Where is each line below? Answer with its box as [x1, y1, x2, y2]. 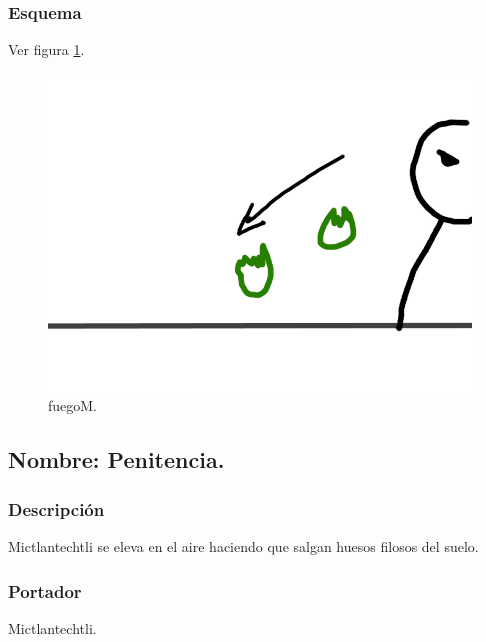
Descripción [8, 496, 105, 521]
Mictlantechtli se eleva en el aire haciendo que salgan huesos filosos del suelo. [8, 536, 479, 556]
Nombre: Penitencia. [8, 444, 225, 475]
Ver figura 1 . [8, 39, 85, 60]
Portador [8, 578, 82, 603]
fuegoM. [48, 395, 98, 416]
